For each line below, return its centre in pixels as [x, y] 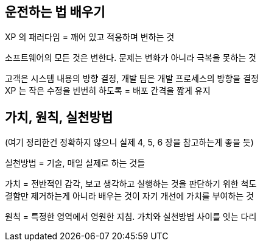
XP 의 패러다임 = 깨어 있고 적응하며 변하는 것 [90, 37]
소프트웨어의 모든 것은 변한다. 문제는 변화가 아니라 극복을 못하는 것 [131, 58]
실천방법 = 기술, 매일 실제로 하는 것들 [75, 163]
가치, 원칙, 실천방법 [59, 117]
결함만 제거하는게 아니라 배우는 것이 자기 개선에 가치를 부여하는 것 [129, 196]
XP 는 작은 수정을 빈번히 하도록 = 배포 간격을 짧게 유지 [108, 91]
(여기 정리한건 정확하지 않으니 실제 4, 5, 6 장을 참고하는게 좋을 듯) [129, 142]
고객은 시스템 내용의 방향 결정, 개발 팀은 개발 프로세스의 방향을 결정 [132, 79]
